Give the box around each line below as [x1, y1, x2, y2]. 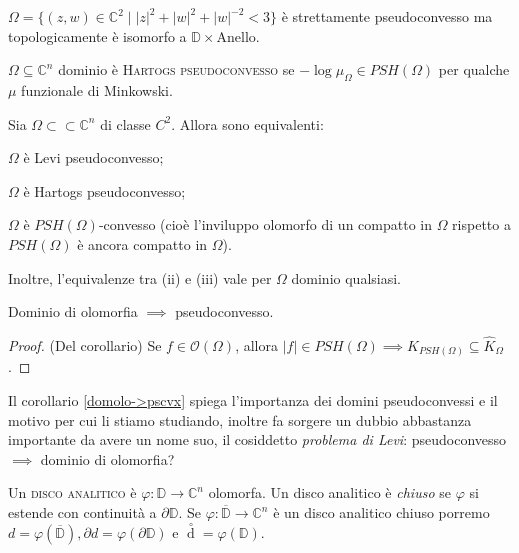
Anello [216, 30, 256, 45]
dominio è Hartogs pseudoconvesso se [58, 59, 295, 80]
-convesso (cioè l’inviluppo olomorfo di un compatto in [98, 214, 432, 235]
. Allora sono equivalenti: [171, 113, 324, 134]
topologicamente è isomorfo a [8, 25, 187, 46]
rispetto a [452, 214, 511, 235]
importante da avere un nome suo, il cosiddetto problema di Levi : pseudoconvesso [8, 429, 507, 450]
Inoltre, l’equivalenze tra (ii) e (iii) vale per [8, 267, 272, 288]
